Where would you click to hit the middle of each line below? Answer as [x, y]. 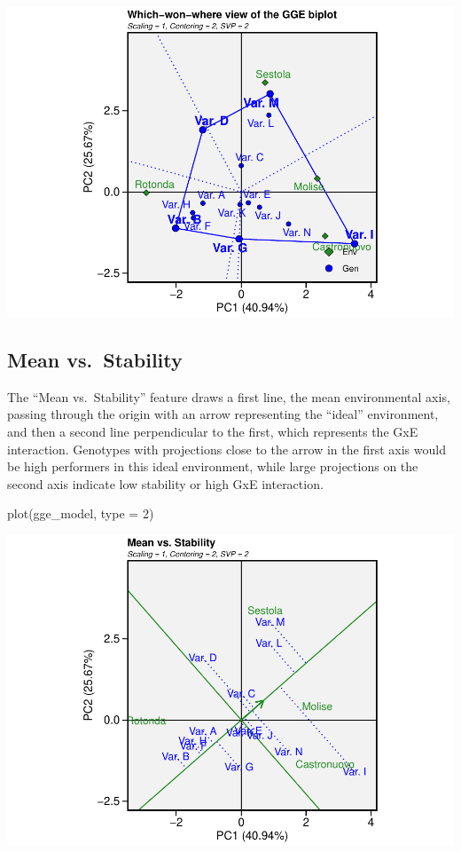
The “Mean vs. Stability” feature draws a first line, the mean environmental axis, [229, 396]
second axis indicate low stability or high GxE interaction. [165, 483]
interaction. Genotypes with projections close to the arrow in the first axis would [227, 449]
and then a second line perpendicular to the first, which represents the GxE [213, 431]
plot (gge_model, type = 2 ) [81, 513]
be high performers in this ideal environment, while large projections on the [213, 466]
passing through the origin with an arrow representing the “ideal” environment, [223, 414]
